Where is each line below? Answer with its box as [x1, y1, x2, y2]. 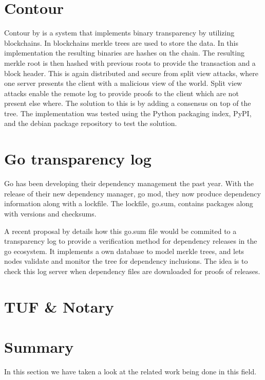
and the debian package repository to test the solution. [4, 118, 177, 129]
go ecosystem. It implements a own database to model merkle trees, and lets [4, 245, 244, 256]
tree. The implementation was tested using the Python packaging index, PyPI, [4, 107, 252, 118]
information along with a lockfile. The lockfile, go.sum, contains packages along [4, 198, 253, 209]
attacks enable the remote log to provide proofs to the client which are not [4, 87, 239, 98]
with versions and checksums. [4, 208, 97, 219]
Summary [4, 336, 74, 357]
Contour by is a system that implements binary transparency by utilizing [4, 27, 235, 38]
